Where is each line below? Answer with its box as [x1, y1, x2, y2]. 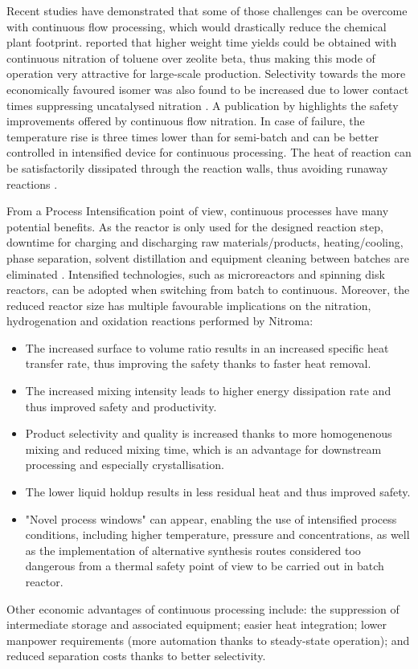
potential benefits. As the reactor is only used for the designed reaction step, [6, 218, 383, 235]
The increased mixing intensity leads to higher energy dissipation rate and [25, 382, 391, 399]
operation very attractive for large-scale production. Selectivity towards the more [6, 65, 406, 82]
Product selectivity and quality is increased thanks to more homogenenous [25, 425, 392, 442]
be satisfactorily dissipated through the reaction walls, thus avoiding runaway [6, 159, 388, 176]
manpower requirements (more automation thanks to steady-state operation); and [6, 631, 410, 648]
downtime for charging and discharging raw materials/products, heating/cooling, [6, 234, 404, 251]
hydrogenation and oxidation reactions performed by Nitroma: [6, 312, 313, 329]
